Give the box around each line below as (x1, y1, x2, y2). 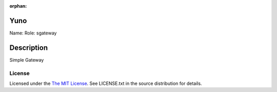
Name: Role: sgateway (9, 30, 57, 36)
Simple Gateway (9, 57, 44, 63)
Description (9, 43, 48, 52)
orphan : (9, 3, 27, 9)
